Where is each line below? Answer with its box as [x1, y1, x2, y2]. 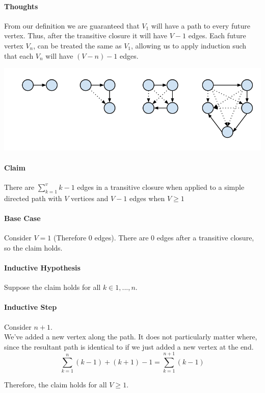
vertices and [71, 192, 109, 203]
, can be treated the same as [33, 40, 122, 51]
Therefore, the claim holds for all [4, 379, 107, 390]
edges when [129, 192, 165, 203]
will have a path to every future [151, 20, 250, 31]
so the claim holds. [4, 242, 63, 253]
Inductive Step [4, 302, 57, 312]
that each [4, 50, 34, 61]
